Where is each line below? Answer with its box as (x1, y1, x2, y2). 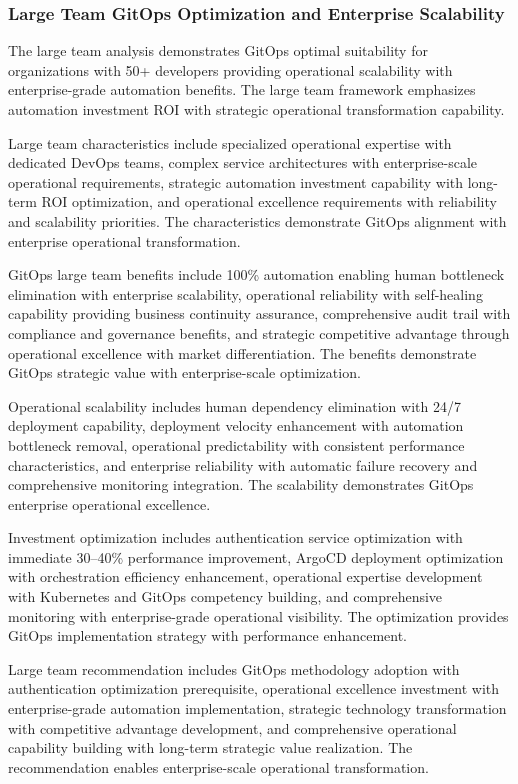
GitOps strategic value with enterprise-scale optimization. (8, 362, 361, 383)
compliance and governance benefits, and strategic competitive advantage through (8, 322, 510, 343)
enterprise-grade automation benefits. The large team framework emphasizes (8, 79, 476, 100)
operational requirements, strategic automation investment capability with (8, 171, 464, 192)
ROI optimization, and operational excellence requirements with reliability (41, 191, 497, 212)
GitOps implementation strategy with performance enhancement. (8, 625, 407, 646)
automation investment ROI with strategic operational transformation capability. (8, 99, 505, 119)
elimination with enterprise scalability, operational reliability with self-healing (8, 283, 483, 304)
